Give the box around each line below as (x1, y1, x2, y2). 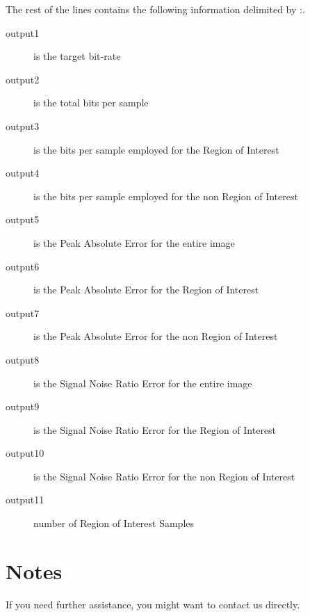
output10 (6, 446, 44, 460)
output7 (6, 305, 40, 320)
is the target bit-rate (33, 49, 121, 63)
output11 (6, 492, 44, 507)
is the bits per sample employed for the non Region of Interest (33, 188, 298, 203)
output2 (6, 72, 40, 86)
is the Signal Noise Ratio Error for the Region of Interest (33, 422, 277, 437)
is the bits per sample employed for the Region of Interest (33, 142, 279, 156)
